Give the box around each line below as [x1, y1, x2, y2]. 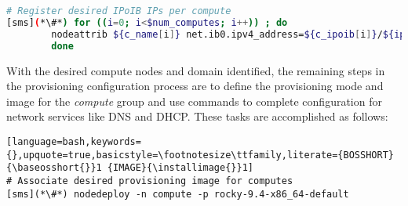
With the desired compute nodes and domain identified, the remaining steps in [6, 62, 385, 78]
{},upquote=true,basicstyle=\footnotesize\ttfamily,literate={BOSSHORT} [6, 149, 394, 161]
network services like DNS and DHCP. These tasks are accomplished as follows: [6, 108, 388, 125]
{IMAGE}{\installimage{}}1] [107, 162, 253, 174]
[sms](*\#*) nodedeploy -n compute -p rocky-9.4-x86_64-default [6, 188, 349, 200]
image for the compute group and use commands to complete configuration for [6, 92, 382, 109]
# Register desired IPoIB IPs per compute [6, 5, 231, 16]
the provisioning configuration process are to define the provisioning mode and [6, 78, 384, 94]
